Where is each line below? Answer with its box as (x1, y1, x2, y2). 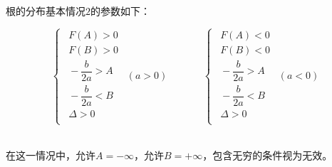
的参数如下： (90, 4, 150, 18)
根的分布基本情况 (6, 4, 85, 18)
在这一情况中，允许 (6, 148, 95, 162)
